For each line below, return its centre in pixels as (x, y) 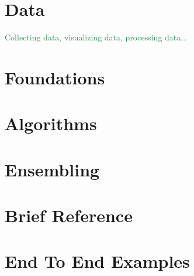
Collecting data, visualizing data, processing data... (96, 37)
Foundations (55, 77)
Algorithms (51, 123)
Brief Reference (69, 215)
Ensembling (52, 169)
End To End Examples (97, 261)
